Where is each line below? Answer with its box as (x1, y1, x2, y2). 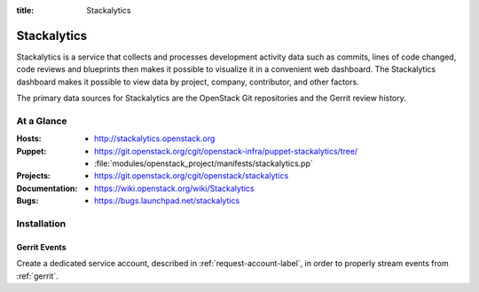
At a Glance (16, 114, 67, 127)
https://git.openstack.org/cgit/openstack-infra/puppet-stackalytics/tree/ (94, 146, 358, 156)
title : (16, 5, 35, 15)
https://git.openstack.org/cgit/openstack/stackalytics (94, 170, 289, 181)
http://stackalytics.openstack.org (94, 133, 216, 144)
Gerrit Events (16, 241, 67, 252)
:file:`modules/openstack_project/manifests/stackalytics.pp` (94, 158, 314, 169)
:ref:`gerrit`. (16, 271, 59, 281)
